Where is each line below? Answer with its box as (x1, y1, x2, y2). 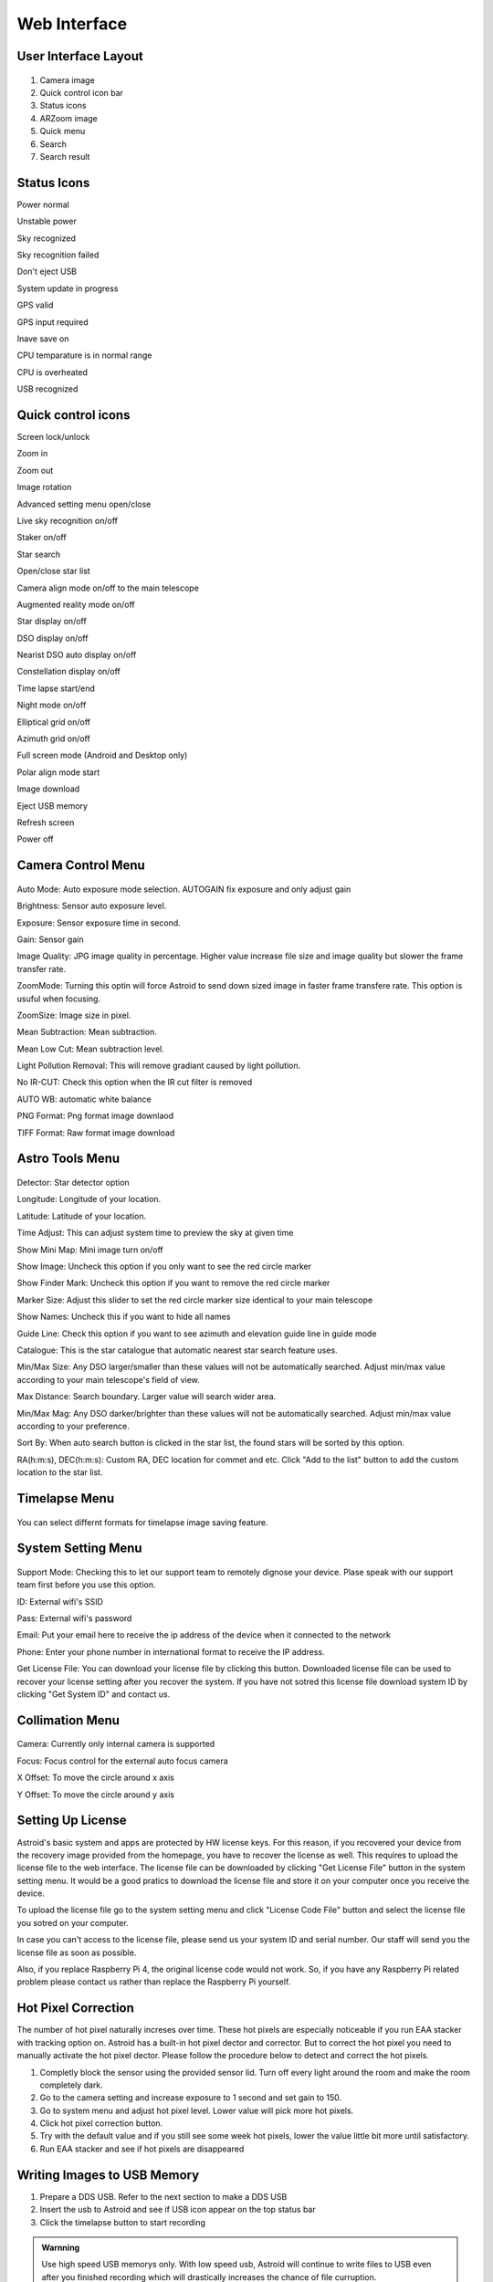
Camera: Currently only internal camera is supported (16, 1739, 215, 1750)
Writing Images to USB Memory (16, 2167, 200, 2183)
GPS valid (16, 299, 54, 310)
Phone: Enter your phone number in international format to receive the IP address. (16, 1646, 325, 1657)
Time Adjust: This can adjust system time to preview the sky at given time (16, 1228, 294, 1239)
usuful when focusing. (16, 993, 100, 1004)
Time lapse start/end (16, 683, 96, 694)
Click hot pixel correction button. (39, 2118, 163, 2129)
